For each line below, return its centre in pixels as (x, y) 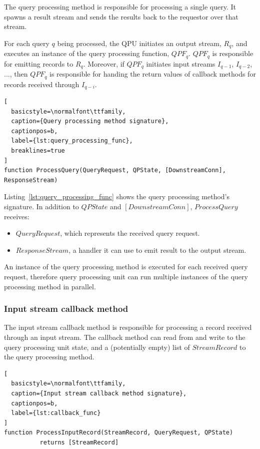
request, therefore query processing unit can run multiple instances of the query (126, 276)
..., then (16, 74)
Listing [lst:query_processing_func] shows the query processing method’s (117, 196)
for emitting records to (39, 63)
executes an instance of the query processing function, (87, 53)
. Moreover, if (104, 63)
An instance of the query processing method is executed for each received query (126, 267)
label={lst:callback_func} (56, 413)
